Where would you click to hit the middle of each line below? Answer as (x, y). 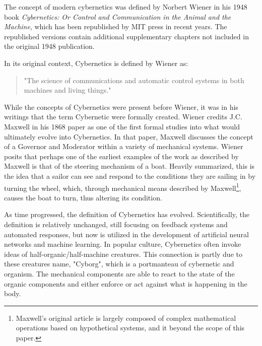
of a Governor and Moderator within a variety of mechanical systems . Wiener (124, 146)
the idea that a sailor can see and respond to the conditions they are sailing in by (130, 176)
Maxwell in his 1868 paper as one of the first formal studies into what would (122, 126)
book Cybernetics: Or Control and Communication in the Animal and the (118, 16)
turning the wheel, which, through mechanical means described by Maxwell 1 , (123, 187)
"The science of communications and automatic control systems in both (134, 80)
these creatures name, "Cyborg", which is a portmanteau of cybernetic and (119, 264)
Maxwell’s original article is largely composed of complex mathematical (126, 318)
